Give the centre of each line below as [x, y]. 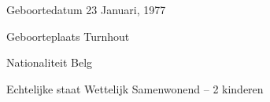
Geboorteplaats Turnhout [68, 36]
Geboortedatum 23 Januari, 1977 [86, 9]
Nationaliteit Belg [50, 62]
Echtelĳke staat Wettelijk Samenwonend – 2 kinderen [135, 88]
